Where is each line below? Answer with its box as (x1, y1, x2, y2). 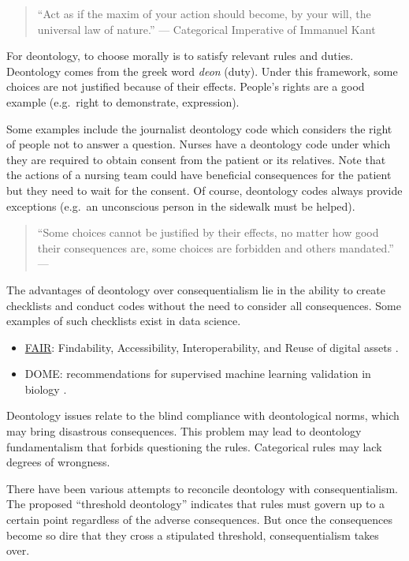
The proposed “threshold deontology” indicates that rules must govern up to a (6, 496, 385, 512)
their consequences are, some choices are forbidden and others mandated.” (37, 239, 394, 256)
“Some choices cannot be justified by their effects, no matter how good (37, 224, 379, 241)
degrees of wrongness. (6, 454, 110, 470)
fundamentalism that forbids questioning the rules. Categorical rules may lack (6, 438, 382, 454)
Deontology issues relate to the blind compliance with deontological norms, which (6, 407, 400, 424)
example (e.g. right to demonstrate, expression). (6, 93, 240, 110)
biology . (24, 380, 67, 397)
